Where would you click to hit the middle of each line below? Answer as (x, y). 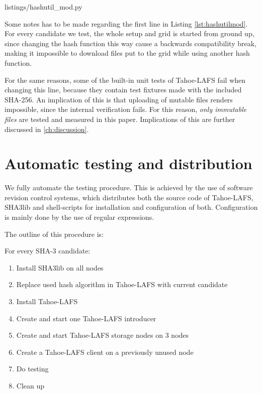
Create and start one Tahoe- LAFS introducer (86, 318)
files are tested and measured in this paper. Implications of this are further (120, 119)
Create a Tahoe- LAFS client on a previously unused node (105, 352)
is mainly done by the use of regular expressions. (79, 217)
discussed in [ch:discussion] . (47, 129)
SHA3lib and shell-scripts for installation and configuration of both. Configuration (131, 207)
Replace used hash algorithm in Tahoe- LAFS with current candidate (122, 284)
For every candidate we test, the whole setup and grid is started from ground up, (129, 33)
